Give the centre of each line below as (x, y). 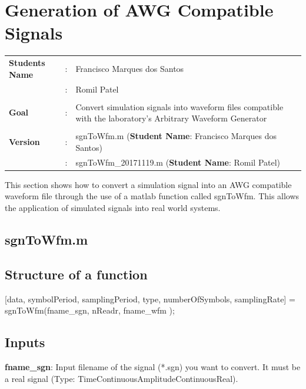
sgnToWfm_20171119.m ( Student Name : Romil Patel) (178, 162)
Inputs (25, 342)
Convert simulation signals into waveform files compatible (179, 106)
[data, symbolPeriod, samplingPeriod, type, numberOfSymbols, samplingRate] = (150, 299)
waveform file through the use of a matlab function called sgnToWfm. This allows (152, 196)
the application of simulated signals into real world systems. (113, 207)
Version (24, 142)
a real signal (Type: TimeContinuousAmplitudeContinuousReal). (122, 378)
